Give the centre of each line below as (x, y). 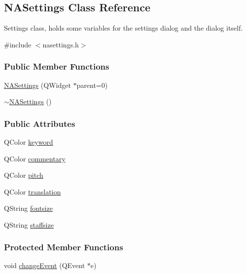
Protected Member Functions (64, 247)
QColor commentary (35, 158)
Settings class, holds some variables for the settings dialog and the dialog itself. (123, 28)
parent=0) (92, 85)
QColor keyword (29, 142)
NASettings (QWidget (37, 85)
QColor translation (33, 191)
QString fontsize (28, 208)
